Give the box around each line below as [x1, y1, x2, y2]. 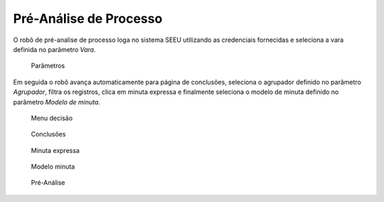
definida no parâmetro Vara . [13, 45, 96, 53]
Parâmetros [31, 61, 65, 70]
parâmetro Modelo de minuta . [13, 97, 101, 106]
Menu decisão [31, 114, 73, 122]
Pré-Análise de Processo [13, 11, 163, 26]
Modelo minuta [31, 162, 75, 171]
